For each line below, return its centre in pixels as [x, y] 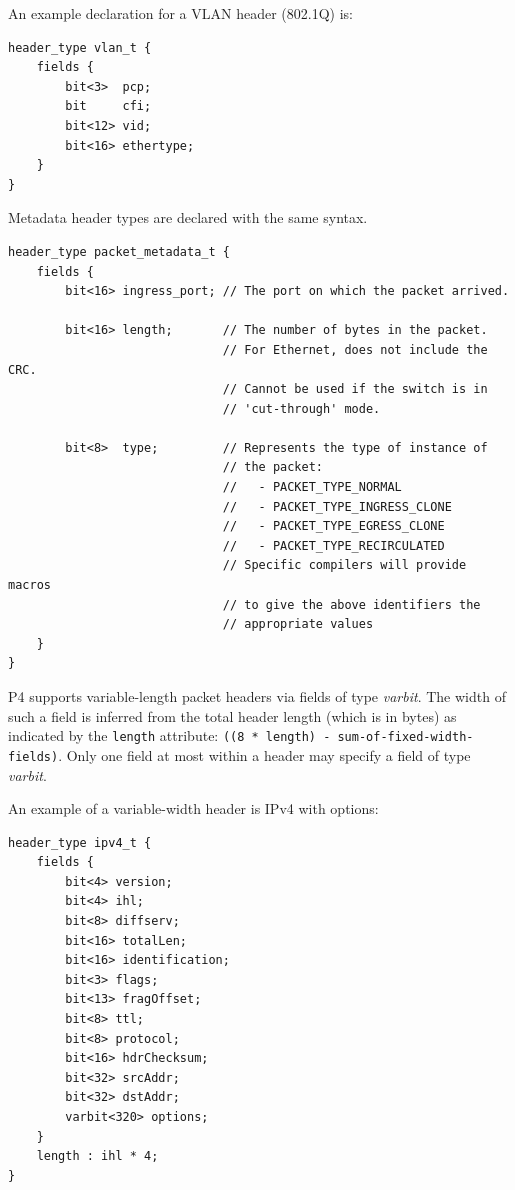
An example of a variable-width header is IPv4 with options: [193, 808]
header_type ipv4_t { [80, 842]
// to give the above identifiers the [351, 604]
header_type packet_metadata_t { [119, 251]
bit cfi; [108, 106]
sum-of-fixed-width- [405, 737]
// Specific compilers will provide [344, 565]
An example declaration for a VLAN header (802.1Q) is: [180, 13]
